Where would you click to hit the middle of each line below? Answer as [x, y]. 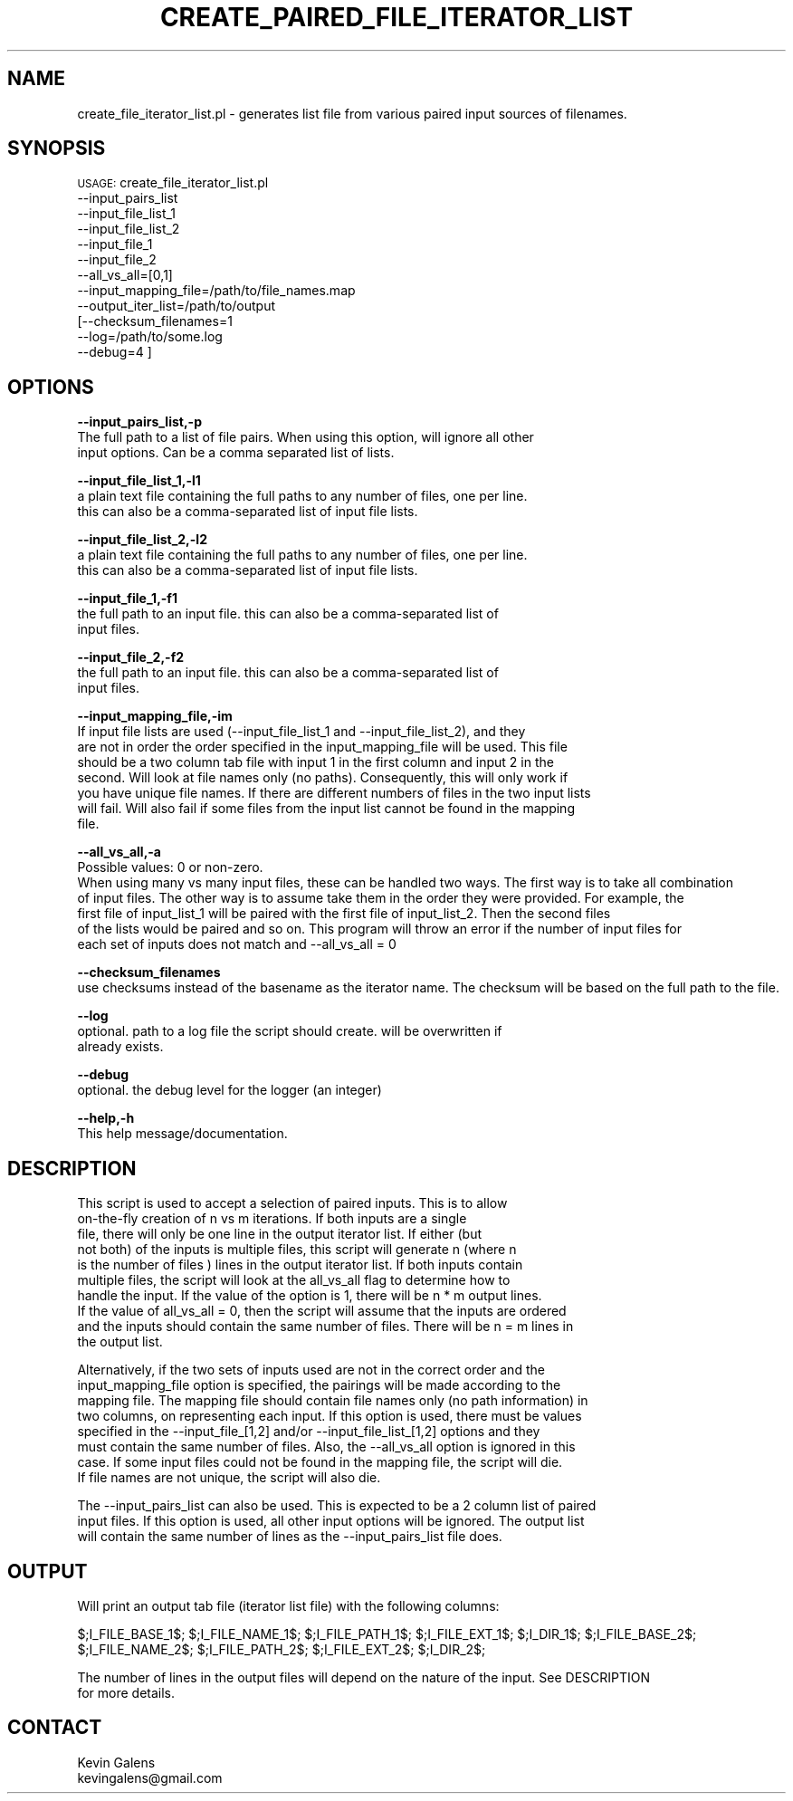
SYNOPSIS [57, 148]
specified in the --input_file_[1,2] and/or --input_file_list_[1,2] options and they [309, 1432]
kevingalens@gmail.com [150, 1777]
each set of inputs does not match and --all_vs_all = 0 [237, 944]
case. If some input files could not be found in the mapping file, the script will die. [320, 1462]
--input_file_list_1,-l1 [139, 481]
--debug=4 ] [115, 352]
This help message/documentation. [182, 1134]
